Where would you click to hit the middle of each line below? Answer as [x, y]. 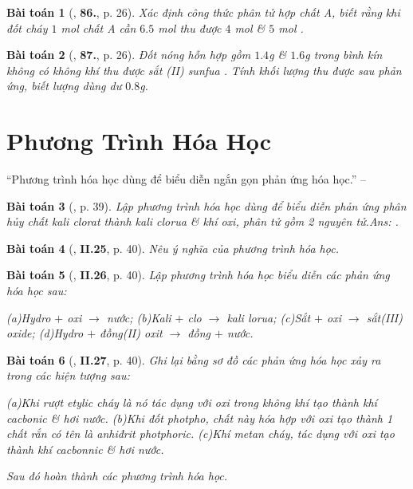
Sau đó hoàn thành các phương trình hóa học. [117, 476]
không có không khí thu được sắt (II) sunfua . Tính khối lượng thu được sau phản [204, 70]
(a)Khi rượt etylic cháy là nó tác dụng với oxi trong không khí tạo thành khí [192, 402]
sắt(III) [384, 317]
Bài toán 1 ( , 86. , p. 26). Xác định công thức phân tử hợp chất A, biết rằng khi [203, 12]
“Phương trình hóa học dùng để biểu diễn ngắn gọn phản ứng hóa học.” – [187, 179]
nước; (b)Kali [139, 317]
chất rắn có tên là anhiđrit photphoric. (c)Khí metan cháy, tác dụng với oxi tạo [201, 434]
